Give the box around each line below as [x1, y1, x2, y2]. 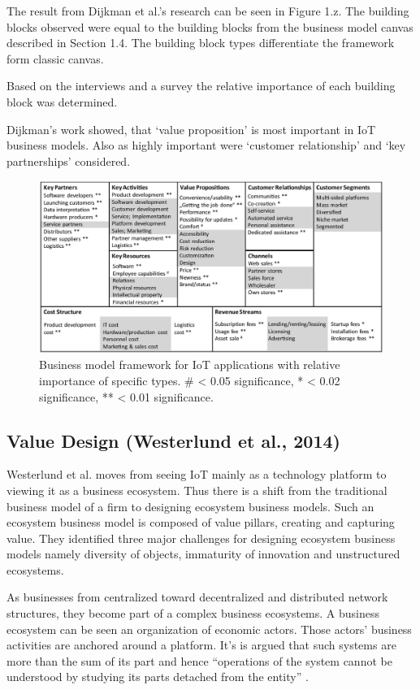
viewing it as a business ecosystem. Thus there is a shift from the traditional [6, 481, 388, 498]
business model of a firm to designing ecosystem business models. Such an [6, 497, 375, 514]
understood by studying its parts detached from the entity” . [6, 668, 309, 685]
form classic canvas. [6, 50, 104, 67]
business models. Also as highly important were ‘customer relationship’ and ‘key [6, 137, 406, 154]
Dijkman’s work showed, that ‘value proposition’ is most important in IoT [6, 120, 376, 137]
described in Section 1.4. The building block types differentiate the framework [6, 34, 395, 51]
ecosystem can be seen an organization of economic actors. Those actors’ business [6, 620, 412, 637]
